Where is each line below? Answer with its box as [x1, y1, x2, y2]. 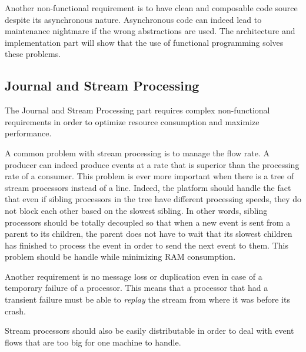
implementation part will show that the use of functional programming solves [5, 36, 284, 48]
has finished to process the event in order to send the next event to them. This [5, 239, 288, 251]
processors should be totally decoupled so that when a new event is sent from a [5, 216, 291, 228]
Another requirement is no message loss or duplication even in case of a [5, 270, 262, 282]
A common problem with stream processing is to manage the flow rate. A [5, 146, 270, 159]
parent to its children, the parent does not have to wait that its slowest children [5, 227, 292, 240]
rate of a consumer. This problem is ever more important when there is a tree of [5, 170, 294, 182]
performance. [5, 127, 52, 139]
